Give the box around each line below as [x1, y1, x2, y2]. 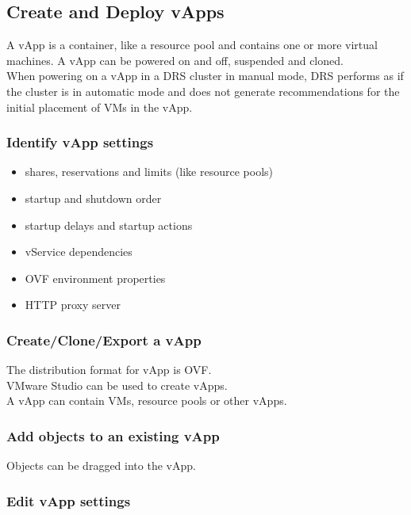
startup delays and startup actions [25, 216, 193, 233]
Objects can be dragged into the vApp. [6, 457, 196, 474]
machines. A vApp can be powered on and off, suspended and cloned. [6, 51, 344, 68]
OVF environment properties [25, 269, 166, 286]
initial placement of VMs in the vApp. [6, 98, 193, 115]
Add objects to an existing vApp [6, 425, 220, 445]
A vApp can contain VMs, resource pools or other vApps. [6, 392, 287, 409]
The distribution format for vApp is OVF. [6, 361, 212, 378]
